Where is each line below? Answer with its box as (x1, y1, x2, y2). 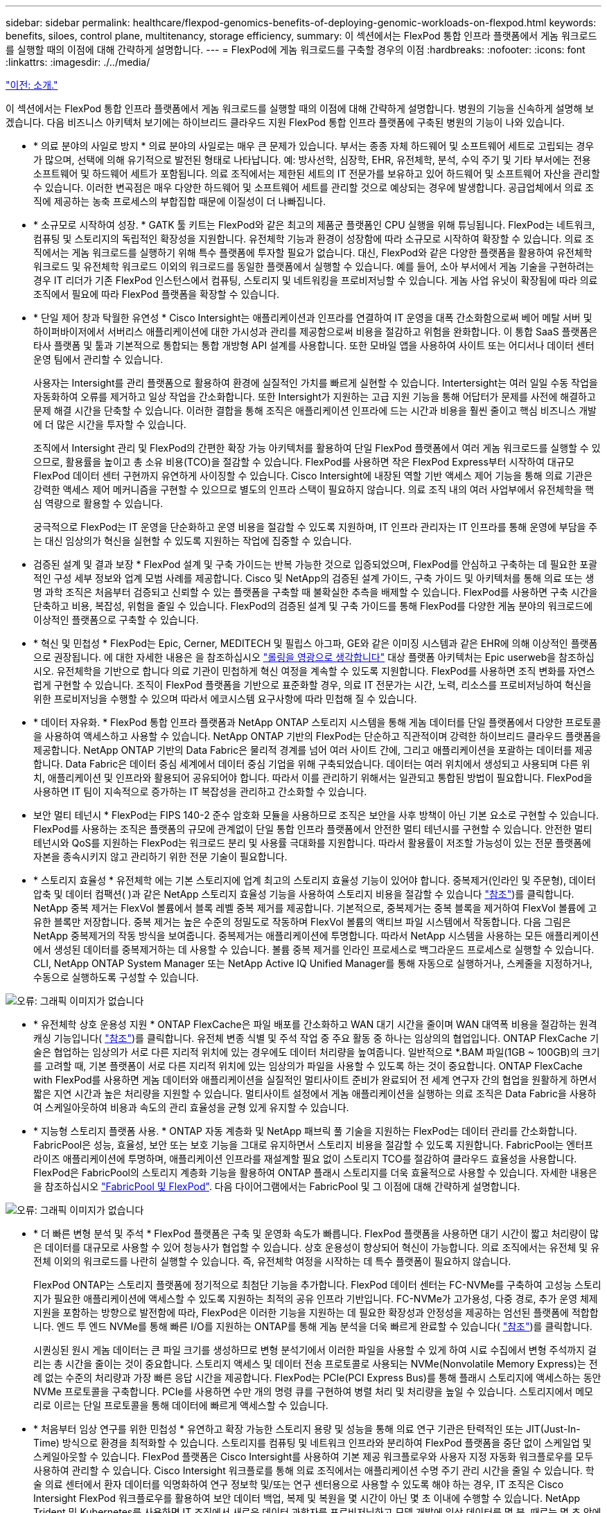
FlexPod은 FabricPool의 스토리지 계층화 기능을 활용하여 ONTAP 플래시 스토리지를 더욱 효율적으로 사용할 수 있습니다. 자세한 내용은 (33, 1167, 597, 1178)
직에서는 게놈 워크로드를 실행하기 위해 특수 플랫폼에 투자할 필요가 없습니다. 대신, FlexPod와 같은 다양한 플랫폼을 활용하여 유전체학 (33, 247, 592, 258)
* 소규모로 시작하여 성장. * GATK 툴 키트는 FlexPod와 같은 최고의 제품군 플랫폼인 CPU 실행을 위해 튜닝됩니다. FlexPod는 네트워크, (33, 219, 595, 231)
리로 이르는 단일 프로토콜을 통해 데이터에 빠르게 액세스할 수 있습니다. (33, 1399, 328, 1411)
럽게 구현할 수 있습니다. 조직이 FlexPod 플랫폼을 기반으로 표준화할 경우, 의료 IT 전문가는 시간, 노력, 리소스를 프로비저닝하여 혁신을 (33, 679, 592, 691)
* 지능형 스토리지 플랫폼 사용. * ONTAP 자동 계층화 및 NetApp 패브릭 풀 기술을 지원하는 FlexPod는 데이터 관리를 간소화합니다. (33, 1125, 577, 1137)
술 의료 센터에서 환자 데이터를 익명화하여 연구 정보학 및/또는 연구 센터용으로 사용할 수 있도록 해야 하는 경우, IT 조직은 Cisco (33, 1478, 564, 1490)
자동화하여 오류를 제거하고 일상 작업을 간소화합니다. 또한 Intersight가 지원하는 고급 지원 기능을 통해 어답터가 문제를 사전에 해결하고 (33, 391, 596, 402)
